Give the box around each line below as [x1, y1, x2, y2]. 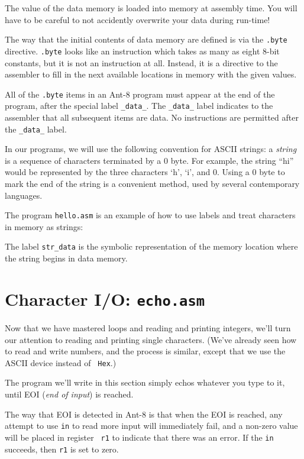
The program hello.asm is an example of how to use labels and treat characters [5, 209, 296, 221]
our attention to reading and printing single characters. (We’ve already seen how [5, 333, 297, 345]
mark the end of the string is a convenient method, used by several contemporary [5, 177, 300, 190]
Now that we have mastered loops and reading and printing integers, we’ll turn [5, 321, 291, 334]
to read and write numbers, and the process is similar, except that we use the [5, 345, 286, 357]
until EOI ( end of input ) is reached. [5, 388, 134, 400]
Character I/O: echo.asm [5, 286, 205, 311]
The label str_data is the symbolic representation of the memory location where [5, 240, 298, 253]
